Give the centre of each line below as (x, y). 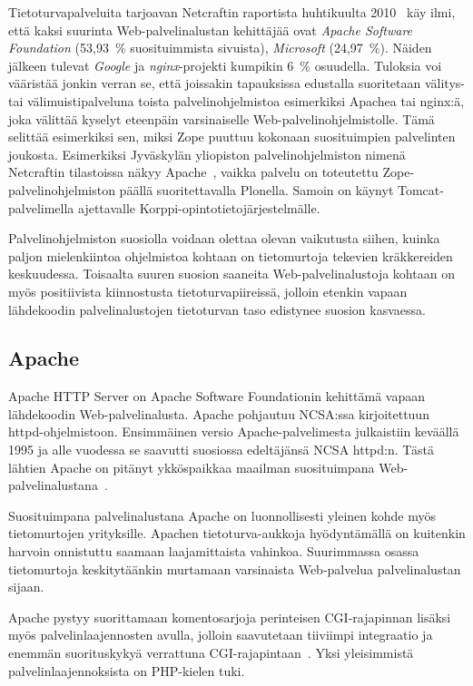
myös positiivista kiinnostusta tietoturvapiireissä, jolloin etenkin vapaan (208, 291)
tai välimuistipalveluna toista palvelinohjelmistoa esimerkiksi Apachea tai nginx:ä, (236, 100)
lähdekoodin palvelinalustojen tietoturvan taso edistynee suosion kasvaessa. (217, 309)
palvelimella (41, 207)
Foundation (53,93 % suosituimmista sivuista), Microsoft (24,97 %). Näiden (220, 48)
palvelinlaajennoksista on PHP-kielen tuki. (127, 670)
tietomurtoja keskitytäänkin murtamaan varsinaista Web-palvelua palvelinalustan (235, 568)
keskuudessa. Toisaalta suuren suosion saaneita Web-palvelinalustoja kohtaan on (232, 274)
